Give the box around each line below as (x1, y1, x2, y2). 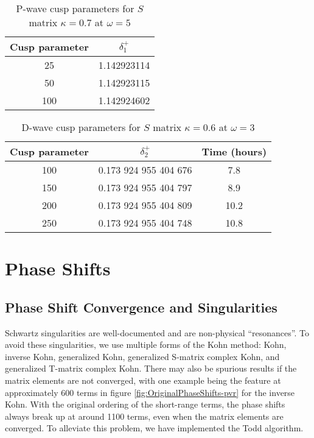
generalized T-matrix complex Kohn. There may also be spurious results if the (5, 362, 297, 375)
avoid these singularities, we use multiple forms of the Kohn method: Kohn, (5, 338, 287, 351)
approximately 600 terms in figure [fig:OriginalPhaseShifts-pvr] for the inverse (5, 386, 295, 398)
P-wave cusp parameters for (16, 1, 134, 15)
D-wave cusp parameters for (21, 120, 141, 134)
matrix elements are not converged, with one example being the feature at (5, 373, 281, 386)
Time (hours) (201, 144, 267, 158)
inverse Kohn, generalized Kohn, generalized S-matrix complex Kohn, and (5, 350, 280, 362)
